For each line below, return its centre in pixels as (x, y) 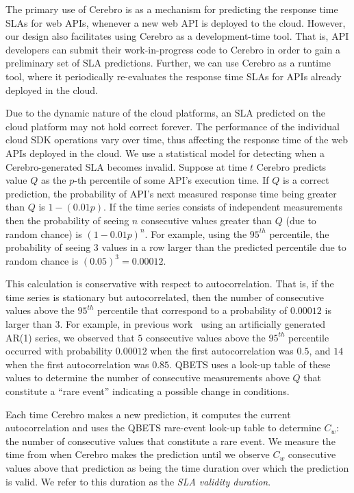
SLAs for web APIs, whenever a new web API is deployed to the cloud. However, (176, 22)
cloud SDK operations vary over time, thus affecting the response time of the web (177, 140)
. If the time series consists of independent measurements (223, 207)
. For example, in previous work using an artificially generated (192, 324)
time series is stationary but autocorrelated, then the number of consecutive (165, 297)
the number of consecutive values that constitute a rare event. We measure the (170, 441)
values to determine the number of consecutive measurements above (148, 377)
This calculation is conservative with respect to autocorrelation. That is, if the (170, 284)
